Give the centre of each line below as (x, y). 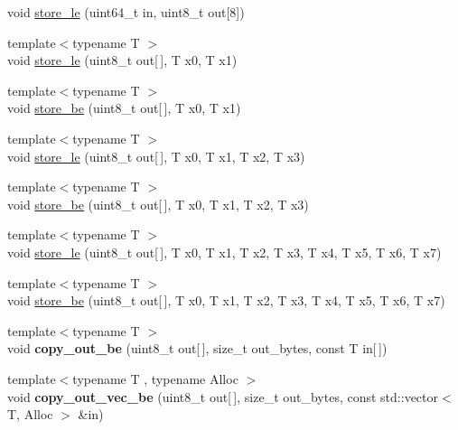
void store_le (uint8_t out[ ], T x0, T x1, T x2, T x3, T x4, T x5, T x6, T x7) (224, 252)
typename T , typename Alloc (155, 378)
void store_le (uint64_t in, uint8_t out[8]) (126, 12)
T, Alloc (30, 414)
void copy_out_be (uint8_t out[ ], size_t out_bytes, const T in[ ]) (197, 348)
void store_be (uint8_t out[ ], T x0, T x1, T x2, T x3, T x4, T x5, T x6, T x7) (226, 300)
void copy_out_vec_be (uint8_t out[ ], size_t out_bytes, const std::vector (223, 396)
